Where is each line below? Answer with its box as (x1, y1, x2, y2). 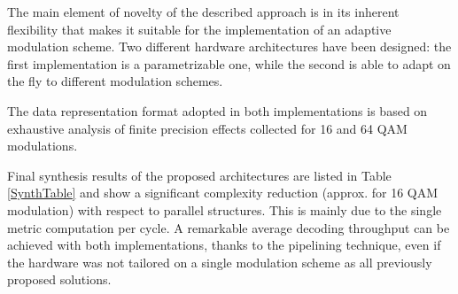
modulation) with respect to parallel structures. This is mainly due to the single (7, 200, 442, 219)
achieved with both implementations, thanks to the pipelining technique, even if (7, 236, 441, 254)
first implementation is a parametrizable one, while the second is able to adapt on (7, 54, 451, 73)
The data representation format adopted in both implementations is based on (7, 101, 428, 120)
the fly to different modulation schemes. (7, 72, 223, 90)
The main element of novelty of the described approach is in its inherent (7, 3, 400, 20)
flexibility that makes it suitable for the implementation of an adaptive (7, 19, 392, 38)
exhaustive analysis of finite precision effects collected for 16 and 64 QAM (7, 119, 408, 137)
